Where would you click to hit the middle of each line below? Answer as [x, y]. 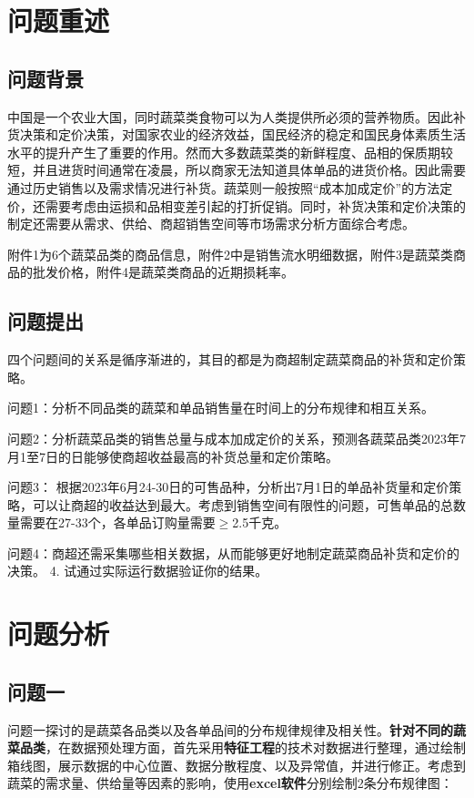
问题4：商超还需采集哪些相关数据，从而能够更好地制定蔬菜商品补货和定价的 [233, 552]
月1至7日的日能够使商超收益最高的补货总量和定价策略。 [173, 456]
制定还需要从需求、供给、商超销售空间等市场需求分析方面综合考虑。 [211, 224]
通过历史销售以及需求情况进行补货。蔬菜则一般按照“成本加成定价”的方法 [224, 187]
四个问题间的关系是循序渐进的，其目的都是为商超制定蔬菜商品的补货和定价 [230, 359]
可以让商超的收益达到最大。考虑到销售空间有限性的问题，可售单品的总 [242, 504]
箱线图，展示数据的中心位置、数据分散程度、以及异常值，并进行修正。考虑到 [237, 765]
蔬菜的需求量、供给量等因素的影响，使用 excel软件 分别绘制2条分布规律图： [230, 783]
